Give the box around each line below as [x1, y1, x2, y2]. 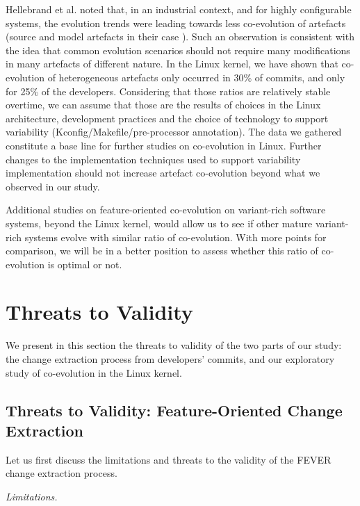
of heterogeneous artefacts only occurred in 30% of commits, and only [47, 70, 345, 84]
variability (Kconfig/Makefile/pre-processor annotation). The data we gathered [6, 124, 342, 139]
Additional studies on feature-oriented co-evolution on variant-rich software [6, 202, 326, 217]
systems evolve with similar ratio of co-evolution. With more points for [24, 229, 327, 244]
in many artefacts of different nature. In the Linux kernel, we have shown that [6, 56, 338, 71]
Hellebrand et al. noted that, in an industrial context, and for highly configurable [6, 2, 352, 16]
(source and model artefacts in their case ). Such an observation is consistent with [6, 29, 354, 44]
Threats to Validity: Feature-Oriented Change [6, 399, 343, 421]
